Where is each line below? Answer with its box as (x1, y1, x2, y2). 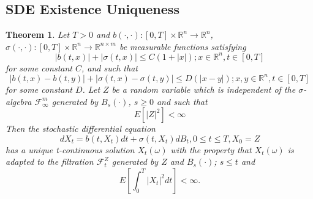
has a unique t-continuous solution (6, 143, 135, 156)
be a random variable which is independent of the (111, 82, 296, 95)
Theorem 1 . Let (6, 28, 70, 41)
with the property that (170, 143, 252, 156)
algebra (6, 95, 32, 107)
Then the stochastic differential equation (6, 122, 156, 135)
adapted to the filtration (6, 155, 94, 168)
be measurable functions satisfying (119, 40, 246, 52)
